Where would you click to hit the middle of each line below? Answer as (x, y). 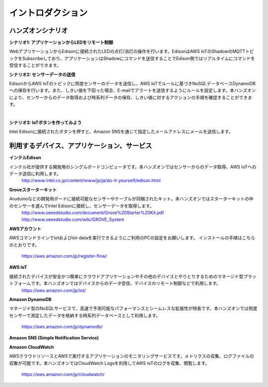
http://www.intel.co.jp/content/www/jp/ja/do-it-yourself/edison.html (91, 180)
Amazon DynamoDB (30, 299)
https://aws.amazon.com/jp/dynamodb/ (62, 327)
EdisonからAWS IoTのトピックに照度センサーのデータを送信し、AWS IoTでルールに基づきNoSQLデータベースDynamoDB (132, 84)
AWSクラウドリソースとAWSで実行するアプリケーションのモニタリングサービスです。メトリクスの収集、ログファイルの (132, 356)
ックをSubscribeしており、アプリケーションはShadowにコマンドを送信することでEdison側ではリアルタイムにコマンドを (132, 58)
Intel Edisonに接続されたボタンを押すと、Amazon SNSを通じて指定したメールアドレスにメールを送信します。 (121, 132)
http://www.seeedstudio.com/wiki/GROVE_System (73, 220)
